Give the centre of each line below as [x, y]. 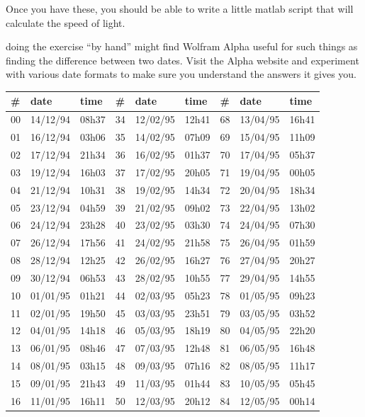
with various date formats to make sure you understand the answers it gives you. [181, 74]
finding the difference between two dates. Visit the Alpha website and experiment [182, 60]
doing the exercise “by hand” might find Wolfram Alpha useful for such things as [182, 46]
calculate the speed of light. [66, 22]
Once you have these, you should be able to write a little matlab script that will [180, 8]
